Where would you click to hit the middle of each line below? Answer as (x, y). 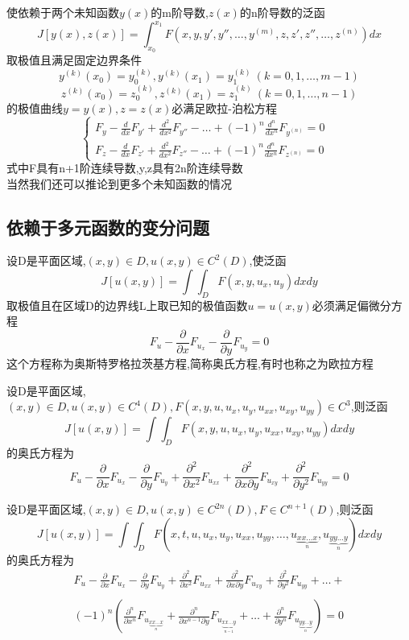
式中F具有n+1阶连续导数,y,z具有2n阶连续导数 (125, 168)
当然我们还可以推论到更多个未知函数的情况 (119, 183)
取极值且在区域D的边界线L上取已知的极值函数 (127, 305)
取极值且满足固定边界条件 (74, 60)
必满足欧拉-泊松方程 (224, 108)
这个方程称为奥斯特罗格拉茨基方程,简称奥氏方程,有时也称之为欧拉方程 (190, 363)
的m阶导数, (180, 12)
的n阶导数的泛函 (282, 12)
